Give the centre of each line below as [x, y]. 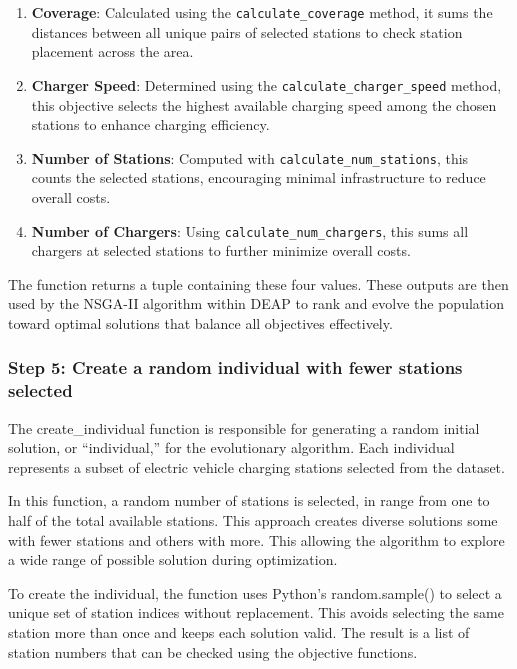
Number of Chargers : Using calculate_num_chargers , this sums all [250, 230]
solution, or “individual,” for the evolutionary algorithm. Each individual [231, 447]
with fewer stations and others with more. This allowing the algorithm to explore [256, 539]
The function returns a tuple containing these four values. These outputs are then [258, 283]
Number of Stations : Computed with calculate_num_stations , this [250, 157]
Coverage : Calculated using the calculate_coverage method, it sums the [262, 12]
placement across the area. [112, 51]
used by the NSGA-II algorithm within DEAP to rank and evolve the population [256, 303]
